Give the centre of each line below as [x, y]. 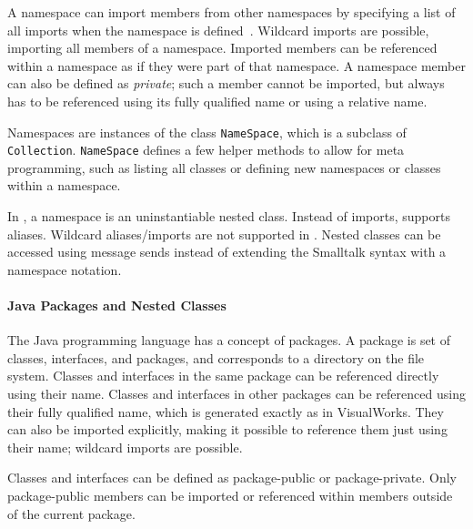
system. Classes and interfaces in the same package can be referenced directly [223, 376]
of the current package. [71, 513]
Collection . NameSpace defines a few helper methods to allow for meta [206, 150]
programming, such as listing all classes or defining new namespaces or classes [224, 167]
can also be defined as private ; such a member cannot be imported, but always [226, 83]
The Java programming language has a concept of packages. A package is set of [229, 340]
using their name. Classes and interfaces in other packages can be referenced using [236, 394]
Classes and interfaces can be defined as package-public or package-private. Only [232, 478]
